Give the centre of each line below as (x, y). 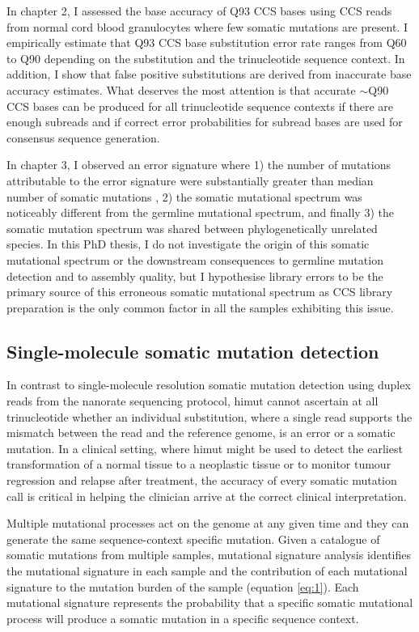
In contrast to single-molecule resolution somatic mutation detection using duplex (209, 385)
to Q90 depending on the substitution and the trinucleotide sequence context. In (206, 58)
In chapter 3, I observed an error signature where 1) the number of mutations (199, 165)
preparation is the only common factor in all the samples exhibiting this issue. (200, 307)
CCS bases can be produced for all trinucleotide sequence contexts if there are (200, 106)
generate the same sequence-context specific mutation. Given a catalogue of (193, 539)
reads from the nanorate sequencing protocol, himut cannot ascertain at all (193, 401)
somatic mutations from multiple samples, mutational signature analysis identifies (209, 555)
